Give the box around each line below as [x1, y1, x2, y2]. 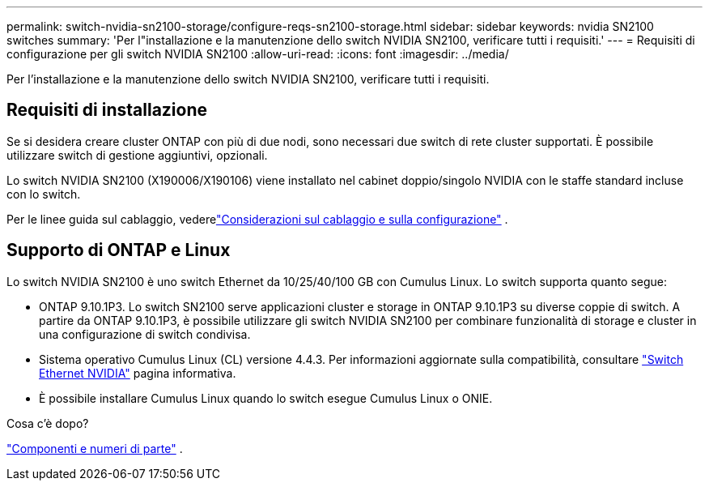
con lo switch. [6, 186, 81, 201]
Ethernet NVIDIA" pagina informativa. [39, 365, 236, 380]
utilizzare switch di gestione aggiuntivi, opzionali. [6, 147, 268, 162]
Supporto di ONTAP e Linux [6, 240, 231, 261]
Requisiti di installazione [6, 100, 208, 121]
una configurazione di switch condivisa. [39, 327, 251, 341]
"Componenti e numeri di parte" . [6, 441, 183, 455]
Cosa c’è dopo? [6, 416, 89, 430]
